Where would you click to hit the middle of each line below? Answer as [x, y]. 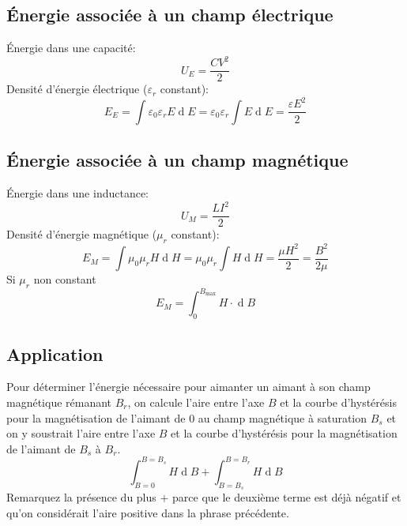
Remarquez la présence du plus [81, 497]
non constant [65, 279]
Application [55, 353]
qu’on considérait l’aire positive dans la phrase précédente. [148, 512]
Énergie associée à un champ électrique [170, 15]
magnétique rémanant [59, 402]
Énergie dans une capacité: [71, 48]
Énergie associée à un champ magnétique [177, 160]
